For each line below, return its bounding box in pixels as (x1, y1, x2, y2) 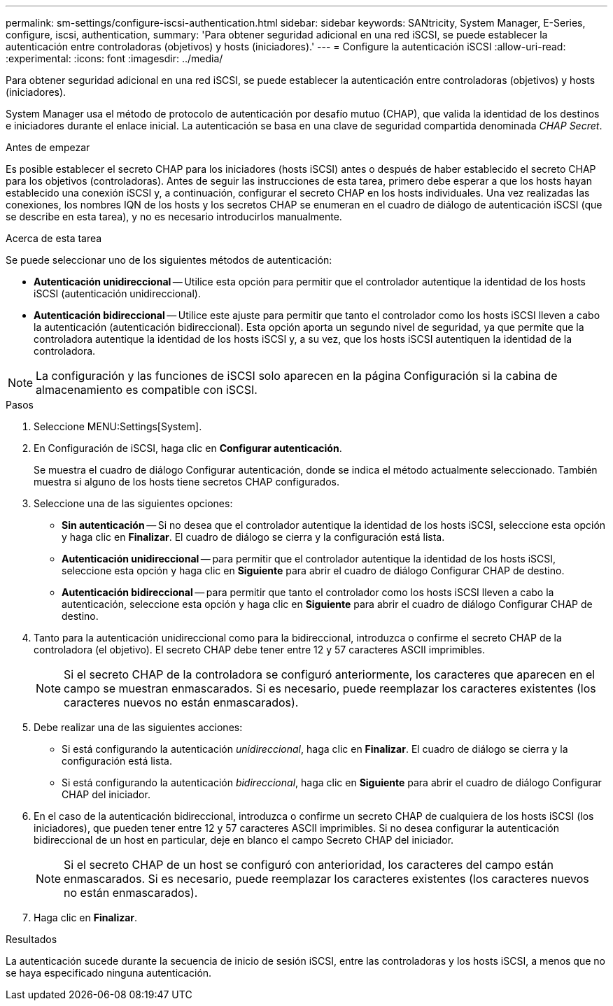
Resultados (6, 933, 57, 945)
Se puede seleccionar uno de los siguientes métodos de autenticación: (6, 254, 332, 266)
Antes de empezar (6, 141, 90, 153)
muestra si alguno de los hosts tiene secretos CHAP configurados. (34, 476, 340, 488)
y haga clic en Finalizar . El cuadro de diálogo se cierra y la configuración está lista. (62, 531, 445, 543)
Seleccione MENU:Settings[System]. (34, 420, 202, 432)
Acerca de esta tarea (6, 232, 102, 244)
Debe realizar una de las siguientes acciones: (34, 721, 243, 733)
